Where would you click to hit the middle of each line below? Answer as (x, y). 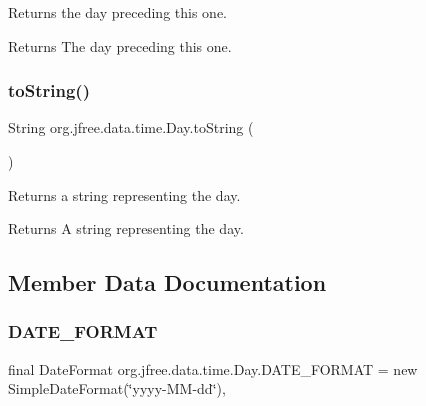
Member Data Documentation (167, 282)
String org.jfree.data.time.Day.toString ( (131, 127)
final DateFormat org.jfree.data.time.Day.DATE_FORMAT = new (213, 368)
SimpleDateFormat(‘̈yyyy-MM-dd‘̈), (117, 388)
